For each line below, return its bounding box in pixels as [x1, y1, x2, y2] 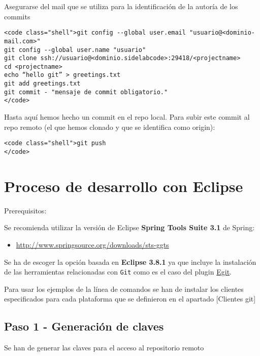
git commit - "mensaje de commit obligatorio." [4, 88, 168, 96]
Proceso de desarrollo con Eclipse [4, 175, 243, 196]
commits [4, 11, 30, 21]
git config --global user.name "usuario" [4, 46, 146, 53]
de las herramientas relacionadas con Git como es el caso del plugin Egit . [4, 266, 232, 277]
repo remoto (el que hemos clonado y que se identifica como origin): [4, 121, 215, 132]
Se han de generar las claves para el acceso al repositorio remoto [4, 342, 204, 353]
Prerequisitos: [4, 205, 47, 215]
